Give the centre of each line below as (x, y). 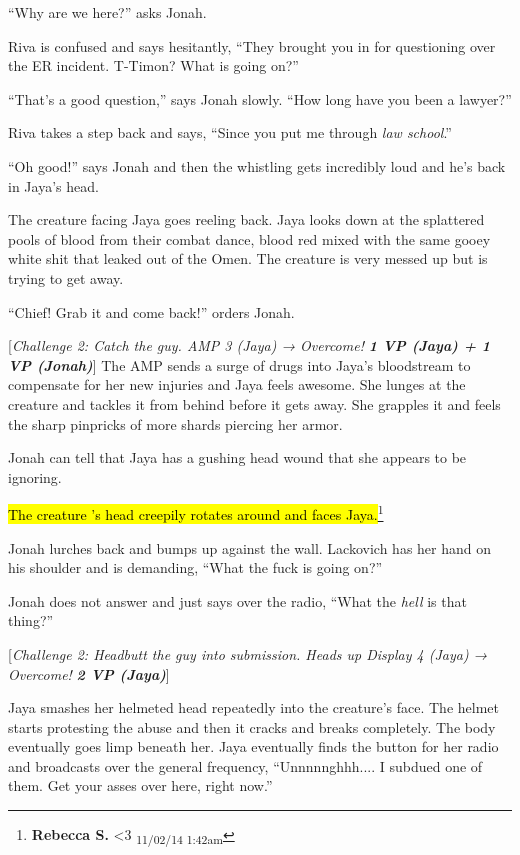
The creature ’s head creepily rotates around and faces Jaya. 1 (196, 512)
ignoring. (35, 476)
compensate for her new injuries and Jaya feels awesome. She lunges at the (237, 384)
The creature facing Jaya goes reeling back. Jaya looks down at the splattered (246, 219)
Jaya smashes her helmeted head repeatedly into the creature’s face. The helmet (253, 707)
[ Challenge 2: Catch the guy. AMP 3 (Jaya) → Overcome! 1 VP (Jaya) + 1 (249, 345)
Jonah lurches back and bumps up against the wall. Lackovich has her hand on (250, 547)
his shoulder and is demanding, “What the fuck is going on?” (195, 567)
